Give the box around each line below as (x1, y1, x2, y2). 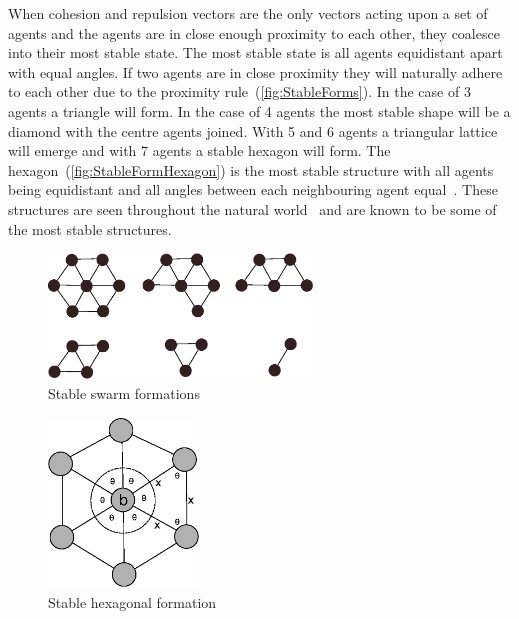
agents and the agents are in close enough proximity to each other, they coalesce (8, 22, 500, 43)
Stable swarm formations (48, 383, 200, 404)
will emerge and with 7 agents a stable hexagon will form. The (8, 140, 391, 161)
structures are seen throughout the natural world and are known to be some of (8, 198, 497, 219)
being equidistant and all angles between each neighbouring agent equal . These (8, 179, 498, 200)
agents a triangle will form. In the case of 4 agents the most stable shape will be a (8, 100, 511, 121)
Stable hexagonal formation (48, 591, 217, 612)
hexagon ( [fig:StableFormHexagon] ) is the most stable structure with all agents (8, 159, 494, 180)
